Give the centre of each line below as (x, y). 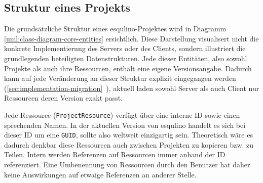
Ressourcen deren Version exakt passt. (64, 98)
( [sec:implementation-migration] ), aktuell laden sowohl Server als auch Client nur (132, 88)
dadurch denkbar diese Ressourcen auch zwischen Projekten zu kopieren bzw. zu (129, 144)
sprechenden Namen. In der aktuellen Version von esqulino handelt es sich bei (125, 125)
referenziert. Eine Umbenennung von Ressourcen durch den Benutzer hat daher (127, 165)
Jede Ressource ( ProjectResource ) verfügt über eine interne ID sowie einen (122, 115)
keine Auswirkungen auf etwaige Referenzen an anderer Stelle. (100, 174)
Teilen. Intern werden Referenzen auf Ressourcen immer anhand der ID (115, 154)
